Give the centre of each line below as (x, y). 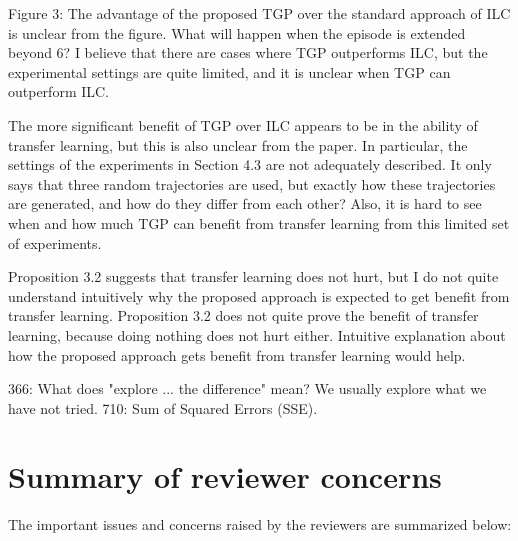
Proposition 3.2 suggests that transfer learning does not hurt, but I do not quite (253, 276)
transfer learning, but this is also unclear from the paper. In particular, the (238, 144)
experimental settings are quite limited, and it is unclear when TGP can (229, 71)
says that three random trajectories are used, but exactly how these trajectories (252, 183)
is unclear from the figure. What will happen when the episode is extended (237, 32)
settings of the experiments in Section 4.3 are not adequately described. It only (250, 164)
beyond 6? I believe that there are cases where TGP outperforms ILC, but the (248, 52)
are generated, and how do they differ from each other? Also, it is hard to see (245, 203)
